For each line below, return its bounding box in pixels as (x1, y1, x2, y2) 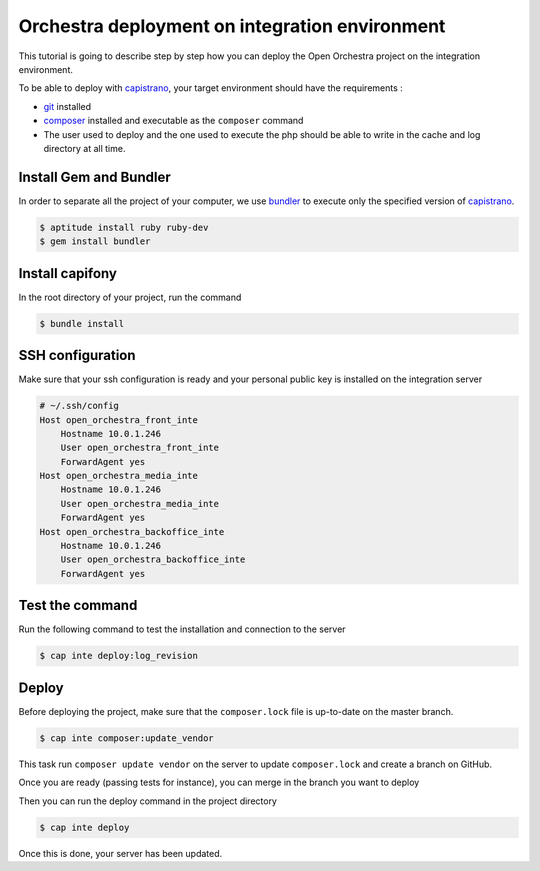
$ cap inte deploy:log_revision (39, 650, 199, 662)
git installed (43, 100, 92, 112)
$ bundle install (39, 318, 125, 329)
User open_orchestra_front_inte (60, 442, 220, 454)
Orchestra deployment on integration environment (18, 15, 446, 37)
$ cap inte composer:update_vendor (39, 732, 214, 744)
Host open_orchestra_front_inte (39, 414, 199, 425)
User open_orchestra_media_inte (60, 498, 220, 509)
